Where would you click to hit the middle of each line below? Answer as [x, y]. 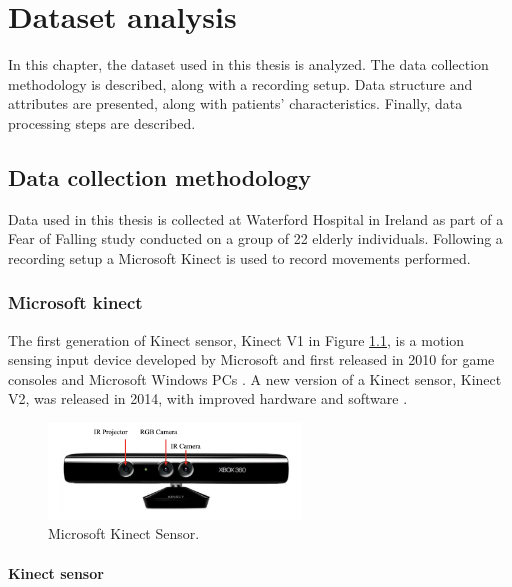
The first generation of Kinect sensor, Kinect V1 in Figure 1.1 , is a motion [236, 339]
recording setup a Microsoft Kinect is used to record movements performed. [239, 257]
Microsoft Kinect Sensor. [124, 533]
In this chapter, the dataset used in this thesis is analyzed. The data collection [248, 64]
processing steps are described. [102, 122]
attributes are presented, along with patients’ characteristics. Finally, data [235, 103]
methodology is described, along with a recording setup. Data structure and [240, 83]
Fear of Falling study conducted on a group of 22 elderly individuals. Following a [255, 238]
